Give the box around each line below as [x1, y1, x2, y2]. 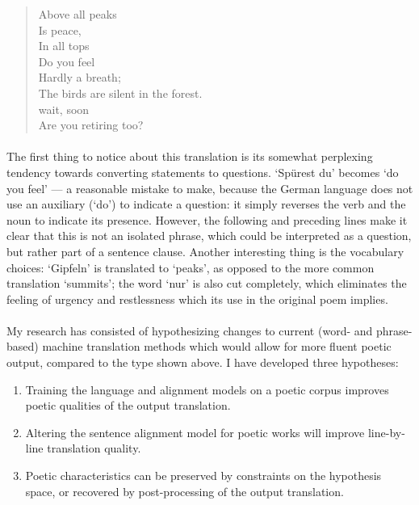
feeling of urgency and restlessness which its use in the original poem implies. [6, 290, 388, 307]
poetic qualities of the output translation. [25, 397, 231, 414]
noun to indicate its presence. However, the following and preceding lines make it [6, 211, 408, 228]
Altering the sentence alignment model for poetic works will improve [25, 423, 365, 440]
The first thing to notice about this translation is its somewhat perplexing [6, 148, 373, 165]
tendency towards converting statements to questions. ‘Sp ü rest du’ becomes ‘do [6, 163, 399, 180]
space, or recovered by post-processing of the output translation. [25, 482, 344, 499]
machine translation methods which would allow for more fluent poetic [42, 338, 392, 355]
